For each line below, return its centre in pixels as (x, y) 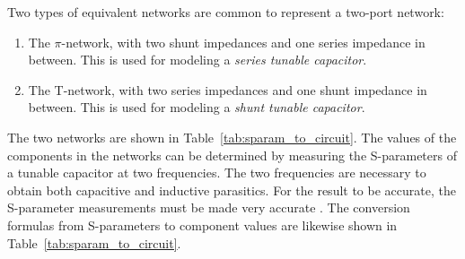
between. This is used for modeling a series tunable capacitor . (197, 60)
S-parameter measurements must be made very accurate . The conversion (209, 207)
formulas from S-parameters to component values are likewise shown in (202, 224)
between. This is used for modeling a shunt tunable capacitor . (197, 107)
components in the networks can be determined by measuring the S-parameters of (232, 155)
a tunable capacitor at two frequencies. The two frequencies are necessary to (217, 173)
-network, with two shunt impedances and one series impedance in (243, 42)
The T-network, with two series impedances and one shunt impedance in (228, 89)
